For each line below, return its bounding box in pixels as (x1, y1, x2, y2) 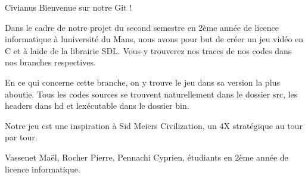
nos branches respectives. (5, 56, 96, 68)
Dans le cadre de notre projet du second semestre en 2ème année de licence (5, 21, 279, 33)
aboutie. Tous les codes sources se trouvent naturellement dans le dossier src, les (5, 87, 298, 100)
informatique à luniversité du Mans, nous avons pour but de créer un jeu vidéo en (5, 33, 304, 45)
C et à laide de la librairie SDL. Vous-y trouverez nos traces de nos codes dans (5, 44, 292, 56)
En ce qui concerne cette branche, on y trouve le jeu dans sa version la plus (5, 76, 280, 88)
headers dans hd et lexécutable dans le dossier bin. (5, 99, 189, 112)
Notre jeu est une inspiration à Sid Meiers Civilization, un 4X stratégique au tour (5, 119, 303, 131)
